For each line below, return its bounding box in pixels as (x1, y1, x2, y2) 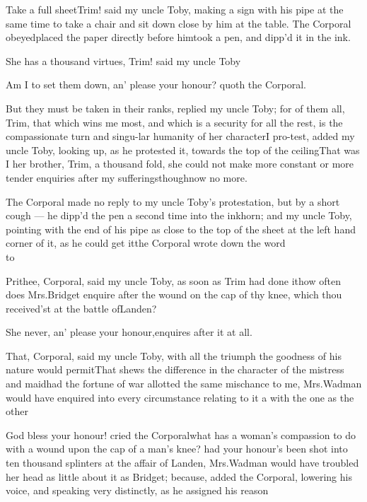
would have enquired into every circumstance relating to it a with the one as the (6, 390, 354, 404)
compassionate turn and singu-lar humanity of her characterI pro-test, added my (6, 129, 355, 144)
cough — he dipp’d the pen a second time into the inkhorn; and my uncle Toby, (6, 208, 352, 223)
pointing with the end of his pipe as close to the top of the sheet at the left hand (6, 221, 356, 236)
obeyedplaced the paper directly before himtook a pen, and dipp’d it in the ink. (6, 30, 351, 45)
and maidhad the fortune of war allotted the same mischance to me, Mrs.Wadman (6, 376, 362, 391)
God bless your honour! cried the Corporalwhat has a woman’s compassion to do (6, 427, 356, 442)
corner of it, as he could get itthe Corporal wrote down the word (6, 235, 286, 250)
